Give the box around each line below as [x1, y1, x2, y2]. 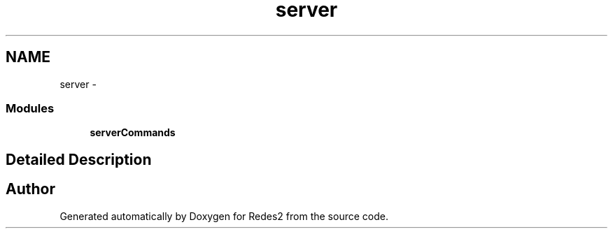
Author [6, 180, 55, 198]
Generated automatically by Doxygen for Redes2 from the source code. [59, 210, 388, 222]
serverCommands [90, 126, 176, 139]
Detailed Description [6, 150, 152, 168]
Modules [6, 101, 55, 115]
